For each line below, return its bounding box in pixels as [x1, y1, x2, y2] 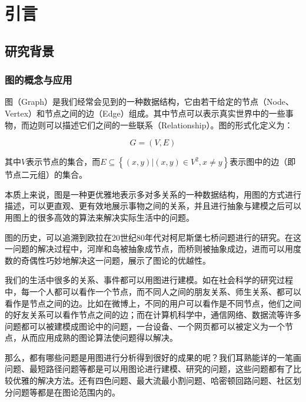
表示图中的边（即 [229, 155, 296, 168]
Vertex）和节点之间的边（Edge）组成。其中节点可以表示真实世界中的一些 [5, 107, 285, 119]
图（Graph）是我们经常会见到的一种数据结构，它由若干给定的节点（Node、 [5, 95, 294, 108]
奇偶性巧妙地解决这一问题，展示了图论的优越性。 [21, 254, 211, 266]
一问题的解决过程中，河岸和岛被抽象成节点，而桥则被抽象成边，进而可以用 [5, 242, 293, 255]
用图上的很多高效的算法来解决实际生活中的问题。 [5, 211, 194, 223]
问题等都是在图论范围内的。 [12, 386, 120, 398]
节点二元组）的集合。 [5, 168, 87, 181]
